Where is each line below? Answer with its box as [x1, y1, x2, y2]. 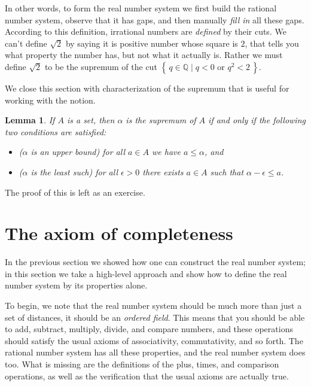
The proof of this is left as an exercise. [5, 186, 145, 198]
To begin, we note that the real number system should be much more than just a [5, 299, 302, 312]
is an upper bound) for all [31, 145, 125, 158]
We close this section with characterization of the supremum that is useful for [5, 81, 289, 94]
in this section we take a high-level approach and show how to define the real [5, 267, 287, 279]
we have [152, 145, 181, 158]
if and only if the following [208, 114, 306, 126]
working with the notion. [5, 93, 96, 106]
